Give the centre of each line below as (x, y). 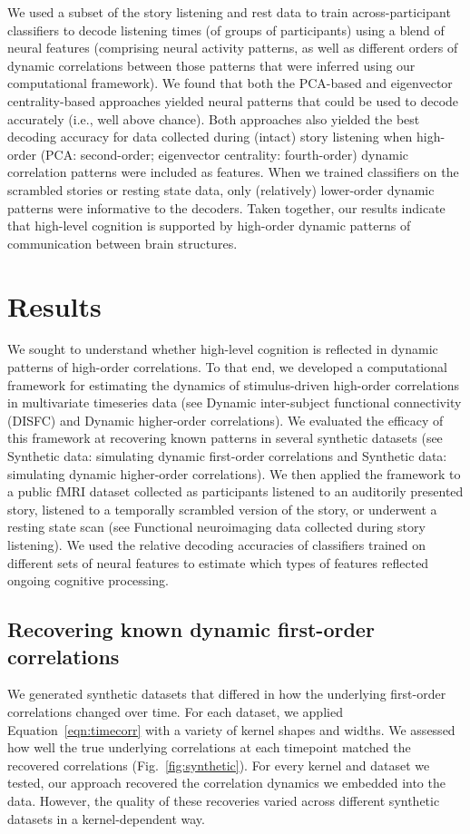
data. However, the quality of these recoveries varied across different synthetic (224, 800)
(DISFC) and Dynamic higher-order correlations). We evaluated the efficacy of (225, 420)
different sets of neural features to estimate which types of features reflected (218, 562)
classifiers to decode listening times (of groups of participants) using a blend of (226, 29)
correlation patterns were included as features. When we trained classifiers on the (233, 172)
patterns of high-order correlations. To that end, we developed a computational (227, 367)
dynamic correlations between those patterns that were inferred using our (211, 65)
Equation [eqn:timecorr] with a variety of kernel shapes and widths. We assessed (231, 729)
